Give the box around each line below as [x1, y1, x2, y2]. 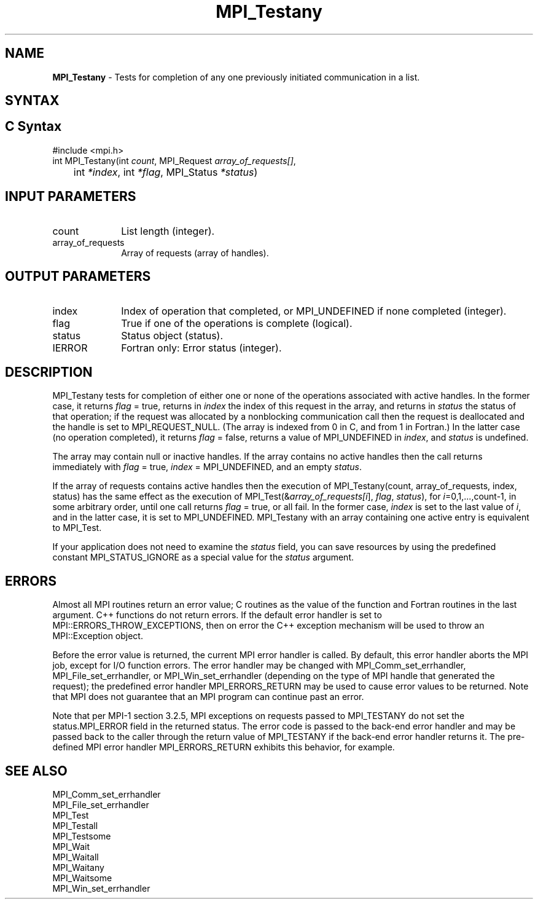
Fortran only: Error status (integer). [121, 341, 282, 354]
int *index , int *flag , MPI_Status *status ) [73, 165, 258, 178]
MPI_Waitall [52, 852, 99, 863]
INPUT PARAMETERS [5, 189, 136, 205]
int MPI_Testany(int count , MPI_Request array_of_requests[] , [52, 155, 296, 166]
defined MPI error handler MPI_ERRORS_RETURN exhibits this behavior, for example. [52, 742, 395, 753]
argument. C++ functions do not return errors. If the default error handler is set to [52, 610, 382, 621]
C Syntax [5, 119, 62, 135]
